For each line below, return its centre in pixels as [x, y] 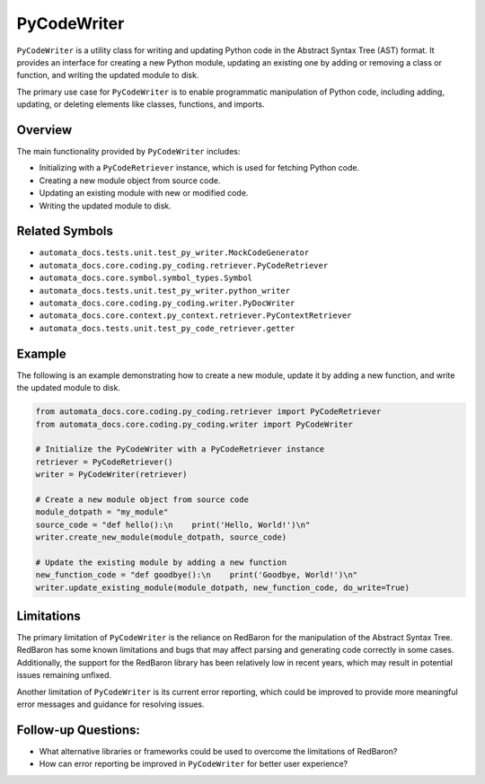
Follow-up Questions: [79, 730]
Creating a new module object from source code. [130, 181]
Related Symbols [65, 231]
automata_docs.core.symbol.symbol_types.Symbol [146, 278]
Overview [44, 130]
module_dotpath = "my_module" [102, 512]
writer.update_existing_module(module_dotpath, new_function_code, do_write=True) [223, 587]
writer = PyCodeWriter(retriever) [111, 475]
